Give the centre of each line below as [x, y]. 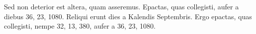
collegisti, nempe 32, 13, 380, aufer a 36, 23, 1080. [80, 26]
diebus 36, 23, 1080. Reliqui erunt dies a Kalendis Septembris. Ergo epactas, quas [128, 16]
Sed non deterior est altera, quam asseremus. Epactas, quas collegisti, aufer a [122, 6]
